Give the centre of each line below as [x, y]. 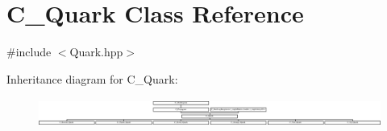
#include [29, 52]
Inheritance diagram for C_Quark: [92, 78]
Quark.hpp [96, 52]
